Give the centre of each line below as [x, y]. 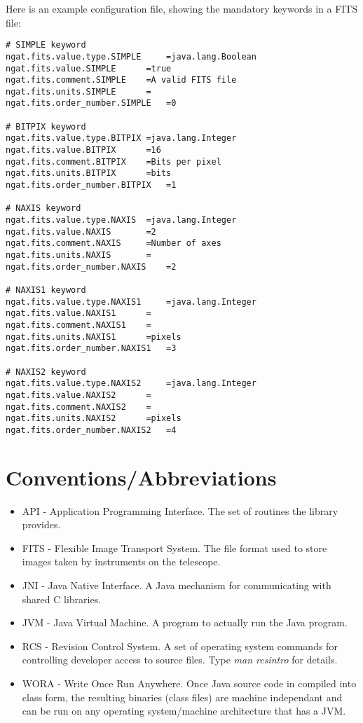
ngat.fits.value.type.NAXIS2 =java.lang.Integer [131, 384]
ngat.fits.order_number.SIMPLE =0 [91, 103]
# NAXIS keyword [43, 208]
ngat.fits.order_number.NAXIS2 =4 [91, 430]
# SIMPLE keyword [46, 45]
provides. [41, 524]
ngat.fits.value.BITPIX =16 [83, 150]
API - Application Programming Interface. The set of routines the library [180, 510]
